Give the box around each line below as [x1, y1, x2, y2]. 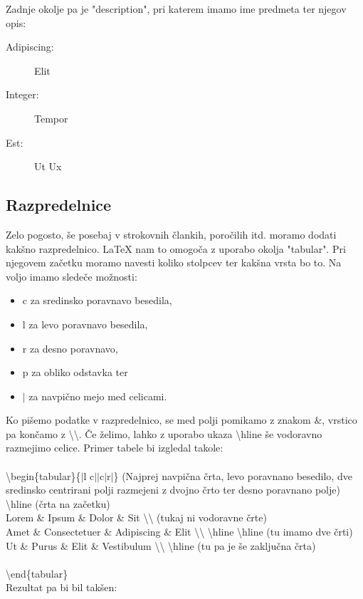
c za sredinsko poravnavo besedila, [22, 293, 172, 308]
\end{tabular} [6, 566, 68, 580]
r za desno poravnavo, [22, 340, 118, 355]
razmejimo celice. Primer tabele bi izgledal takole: [6, 440, 223, 455]
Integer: [6, 87, 39, 102]
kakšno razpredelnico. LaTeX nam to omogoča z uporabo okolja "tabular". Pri [6, 241, 346, 256]
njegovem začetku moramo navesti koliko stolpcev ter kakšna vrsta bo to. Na [6, 255, 342, 270]
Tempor [34, 110, 68, 125]
